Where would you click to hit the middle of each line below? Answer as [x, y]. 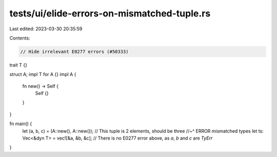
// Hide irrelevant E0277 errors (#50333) [74, 52]
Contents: [20, 38]
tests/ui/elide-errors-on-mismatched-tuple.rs [110, 13]
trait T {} [18, 65]
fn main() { [21, 124]
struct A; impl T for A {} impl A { [43, 74]
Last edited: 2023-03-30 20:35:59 [46, 29]
